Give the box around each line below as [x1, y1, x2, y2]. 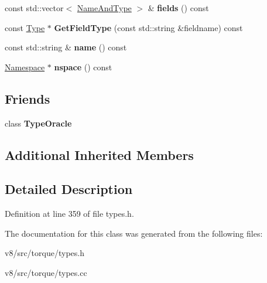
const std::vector [5, 2, 64, 13]
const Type [5, 21, 45, 33]
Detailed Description [5, 180, 133, 198]
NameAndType [77, 2, 132, 13]
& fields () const [148, 2, 209, 13]
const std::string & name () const [5, 41, 127, 53]
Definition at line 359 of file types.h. [5, 207, 134, 220]
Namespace [5, 60, 45, 73]
